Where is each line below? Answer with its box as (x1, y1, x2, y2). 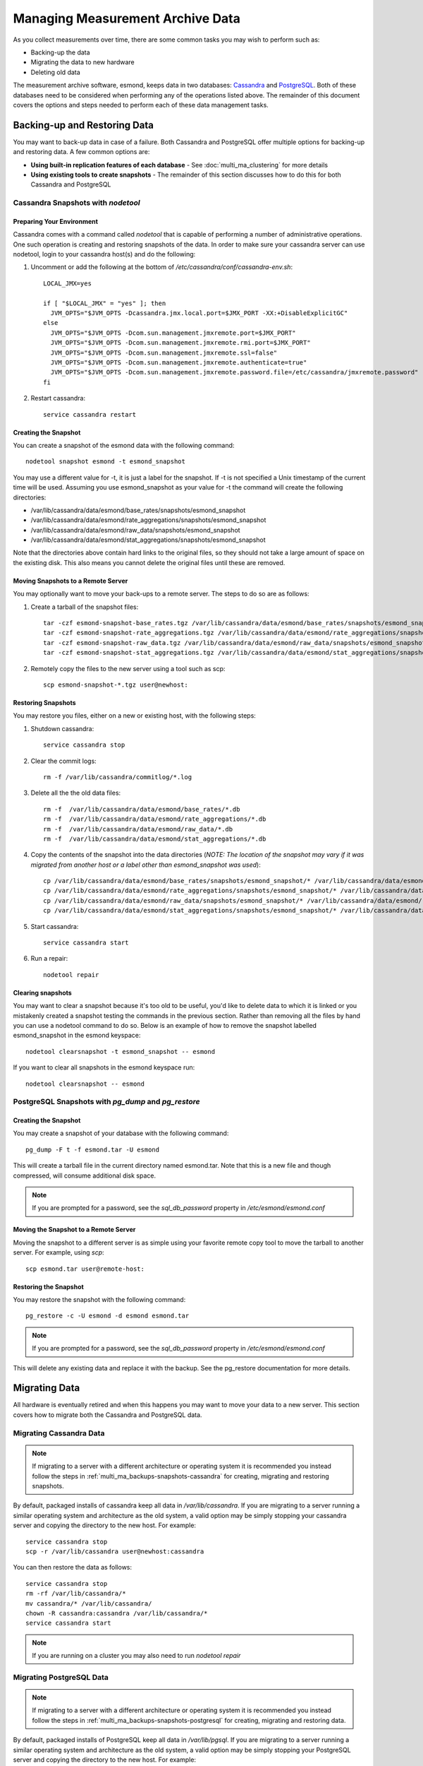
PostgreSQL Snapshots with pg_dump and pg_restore (13, 1097, 200, 1107)
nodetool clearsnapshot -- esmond (25, 1079, 145, 1088)
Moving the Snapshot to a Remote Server (13, 1226, 136, 1234)
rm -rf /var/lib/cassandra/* (25, 1589, 126, 1598)
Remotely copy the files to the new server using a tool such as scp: (30, 664, 226, 672)
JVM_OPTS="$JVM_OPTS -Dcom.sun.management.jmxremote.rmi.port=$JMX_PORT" (50, 339, 311, 347)
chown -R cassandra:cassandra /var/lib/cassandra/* (25, 1609, 208, 1617)
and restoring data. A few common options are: (13, 148, 150, 156)
